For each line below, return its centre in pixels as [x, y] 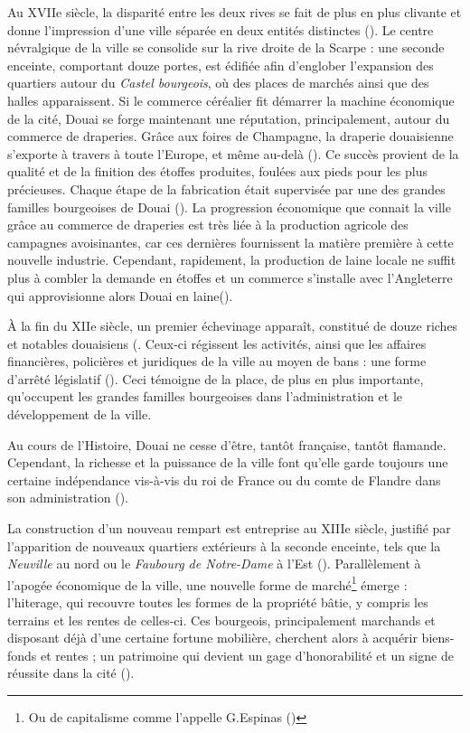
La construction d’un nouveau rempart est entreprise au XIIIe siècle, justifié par [229, 528]
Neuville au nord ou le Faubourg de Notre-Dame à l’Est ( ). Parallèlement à [214, 564]
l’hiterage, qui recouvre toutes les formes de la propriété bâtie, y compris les [218, 602]
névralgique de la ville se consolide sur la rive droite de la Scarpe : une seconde [226, 47]
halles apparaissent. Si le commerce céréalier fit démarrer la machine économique [231, 100]
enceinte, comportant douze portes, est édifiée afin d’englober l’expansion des [221, 65]
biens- [438, 638]
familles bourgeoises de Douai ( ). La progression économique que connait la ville [229, 207]
